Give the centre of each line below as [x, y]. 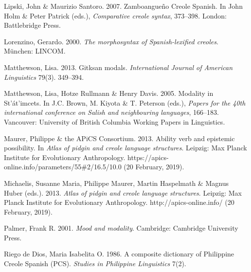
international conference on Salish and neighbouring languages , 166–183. [111, 112]
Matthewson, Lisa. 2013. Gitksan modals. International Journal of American [118, 67]
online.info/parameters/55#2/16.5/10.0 [63, 167]
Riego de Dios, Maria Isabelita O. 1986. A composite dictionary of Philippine [119, 254]
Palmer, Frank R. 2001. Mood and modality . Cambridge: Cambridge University [121, 228]
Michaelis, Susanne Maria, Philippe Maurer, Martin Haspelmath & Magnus [116, 183]
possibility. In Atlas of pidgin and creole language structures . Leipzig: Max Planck [125, 148]
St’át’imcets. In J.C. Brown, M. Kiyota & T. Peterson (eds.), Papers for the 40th [125, 102]
